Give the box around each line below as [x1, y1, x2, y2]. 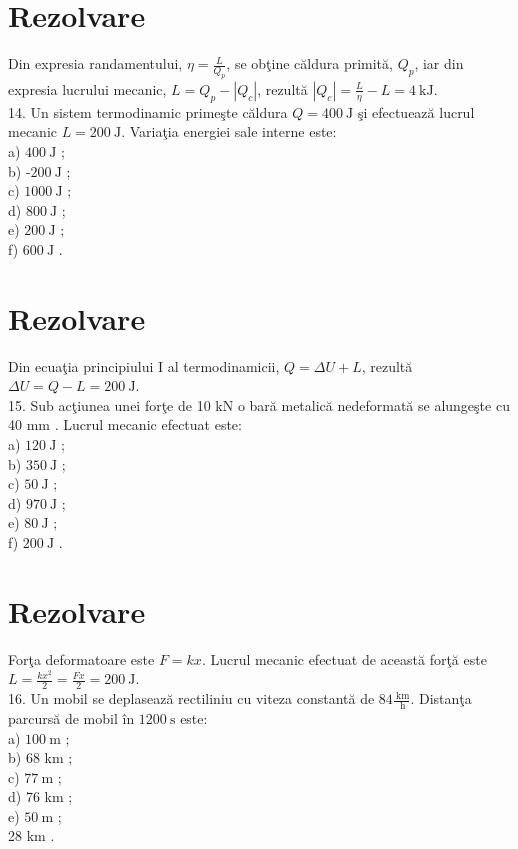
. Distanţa [410, 688, 472, 709]
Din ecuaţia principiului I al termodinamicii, [8, 355, 280, 376]
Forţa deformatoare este [8, 648, 155, 669]
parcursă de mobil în [8, 707, 135, 728]
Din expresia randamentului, [8, 53, 183, 74]
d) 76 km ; [8, 786, 73, 807]
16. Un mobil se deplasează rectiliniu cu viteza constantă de [8, 688, 375, 709]
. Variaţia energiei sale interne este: [121, 121, 337, 142]
